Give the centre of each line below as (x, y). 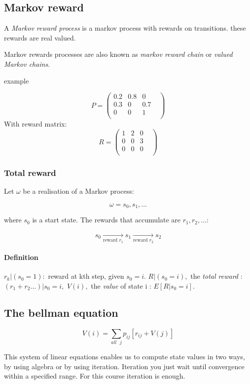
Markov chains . (27, 64)
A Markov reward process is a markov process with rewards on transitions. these (125, 28)
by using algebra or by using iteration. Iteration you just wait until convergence (124, 366)
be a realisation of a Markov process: (78, 191)
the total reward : (216, 276)
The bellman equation (61, 312)
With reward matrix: (36, 124)
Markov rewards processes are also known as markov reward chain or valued (118, 54)
